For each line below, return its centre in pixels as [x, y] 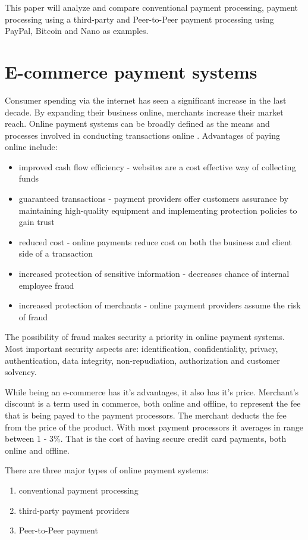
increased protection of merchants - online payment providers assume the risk [160, 305]
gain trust [37, 222]
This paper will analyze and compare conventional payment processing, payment [152, 7]
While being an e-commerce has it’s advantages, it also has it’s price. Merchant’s [152, 391]
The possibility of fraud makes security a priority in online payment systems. [145, 337]
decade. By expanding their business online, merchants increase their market [144, 112]
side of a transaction [56, 253]
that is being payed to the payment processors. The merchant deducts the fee [146, 415]
